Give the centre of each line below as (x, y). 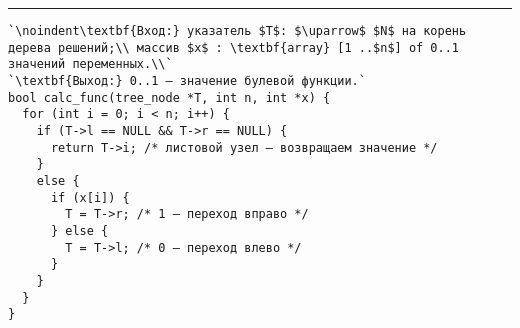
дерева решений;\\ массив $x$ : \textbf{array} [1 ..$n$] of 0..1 (234, 47)
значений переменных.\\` (90, 64)
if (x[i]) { (90, 197)
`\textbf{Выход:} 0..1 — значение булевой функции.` (187, 80)
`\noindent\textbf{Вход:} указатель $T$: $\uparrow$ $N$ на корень (237, 31)
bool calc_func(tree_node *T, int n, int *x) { (169, 97)
